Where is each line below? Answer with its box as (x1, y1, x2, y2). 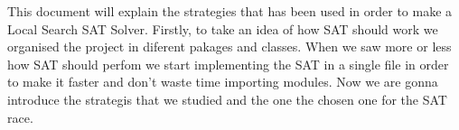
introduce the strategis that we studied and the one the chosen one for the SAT (7, 89, 447, 108)
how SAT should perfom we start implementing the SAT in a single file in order (7, 54, 449, 73)
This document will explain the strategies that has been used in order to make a (7, 2, 453, 20)
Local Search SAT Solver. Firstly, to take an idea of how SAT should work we (7, 19, 438, 38)
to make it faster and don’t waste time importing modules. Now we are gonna (7, 72, 438, 91)
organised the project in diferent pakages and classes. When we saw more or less (7, 37, 452, 56)
